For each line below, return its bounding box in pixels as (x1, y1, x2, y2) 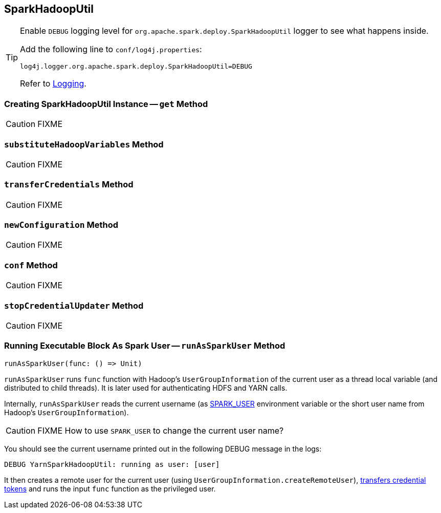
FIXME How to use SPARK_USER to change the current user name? (37, 425, 284, 436)
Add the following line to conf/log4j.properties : (20, 44, 202, 55)
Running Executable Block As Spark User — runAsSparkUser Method (4, 340, 285, 351)
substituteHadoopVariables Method (4, 139, 164, 149)
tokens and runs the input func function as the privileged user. (4, 484, 216, 493)
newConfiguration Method (4, 220, 119, 230)
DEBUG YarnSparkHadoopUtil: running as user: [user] (4, 460, 220, 468)
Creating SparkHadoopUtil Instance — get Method (4, 98, 208, 109)
